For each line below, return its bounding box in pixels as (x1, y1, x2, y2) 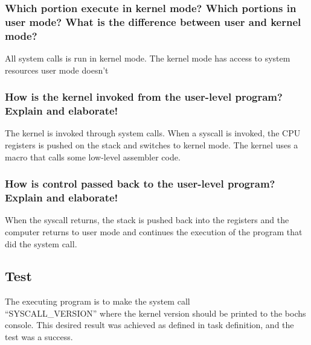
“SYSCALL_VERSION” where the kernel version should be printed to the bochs (5, 306, 306, 319)
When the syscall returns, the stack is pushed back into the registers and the (5, 214, 289, 226)
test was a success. (5, 331, 73, 343)
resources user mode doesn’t (5, 63, 109, 76)
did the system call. (5, 237, 77, 250)
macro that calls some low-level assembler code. (5, 150, 181, 163)
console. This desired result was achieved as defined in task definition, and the (5, 318, 294, 331)
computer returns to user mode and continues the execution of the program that (5, 225, 303, 238)
